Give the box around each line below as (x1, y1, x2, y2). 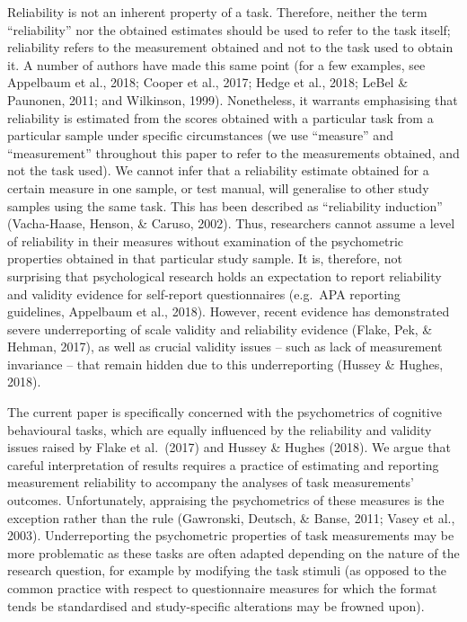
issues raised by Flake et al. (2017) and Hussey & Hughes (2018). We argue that (7, 438, 451, 457)
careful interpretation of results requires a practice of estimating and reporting (7, 455, 439, 474)
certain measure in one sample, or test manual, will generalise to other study (7, 178, 429, 197)
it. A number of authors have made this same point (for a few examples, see (7, 55, 426, 74)
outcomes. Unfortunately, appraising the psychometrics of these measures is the (7, 491, 445, 510)
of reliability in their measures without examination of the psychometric (7, 231, 404, 250)
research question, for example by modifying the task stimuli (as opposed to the (7, 561, 447, 580)
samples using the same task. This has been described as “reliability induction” (7, 196, 443, 215)
